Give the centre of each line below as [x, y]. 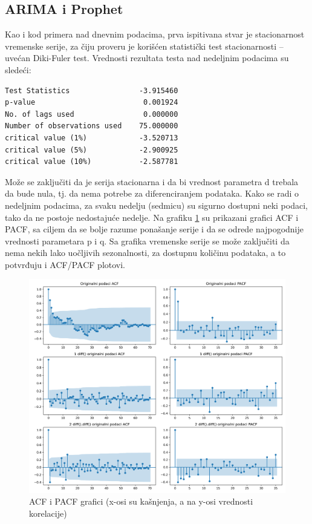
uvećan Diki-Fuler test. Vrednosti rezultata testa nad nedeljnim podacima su [147, 58]
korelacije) [48, 513]
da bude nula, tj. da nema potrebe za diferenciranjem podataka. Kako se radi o [152, 193]
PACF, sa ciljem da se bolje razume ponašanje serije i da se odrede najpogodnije [154, 229]
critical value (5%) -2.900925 [92, 150]
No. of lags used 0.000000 [92, 114]
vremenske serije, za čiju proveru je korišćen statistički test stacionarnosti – [144, 46]
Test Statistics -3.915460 [92, 90]
